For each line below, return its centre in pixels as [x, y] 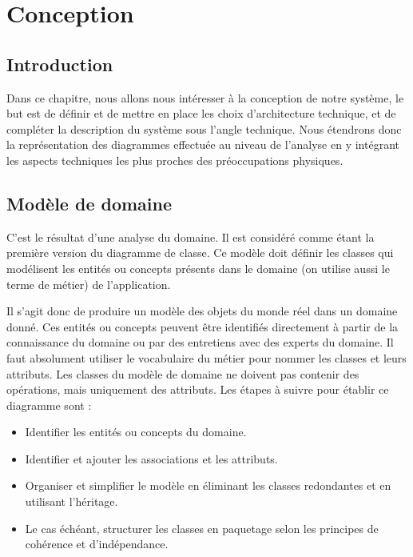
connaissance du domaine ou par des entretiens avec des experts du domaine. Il [200, 342]
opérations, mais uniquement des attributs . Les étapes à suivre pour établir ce [198, 389]
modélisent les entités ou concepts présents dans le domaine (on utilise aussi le [198, 268]
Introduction [60, 64]
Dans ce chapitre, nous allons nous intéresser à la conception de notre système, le [205, 97]
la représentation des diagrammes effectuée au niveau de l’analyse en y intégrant [203, 144]
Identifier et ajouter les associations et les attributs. [151, 458]
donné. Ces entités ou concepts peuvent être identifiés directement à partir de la [203, 326]
